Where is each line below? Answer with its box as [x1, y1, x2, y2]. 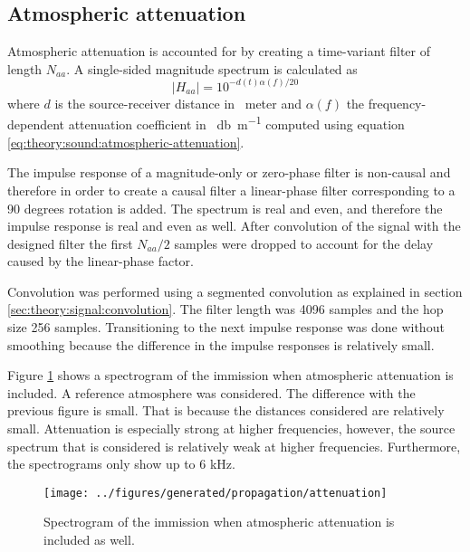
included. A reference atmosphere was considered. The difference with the [7, 383, 416, 402]
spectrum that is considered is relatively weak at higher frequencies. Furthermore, [7, 436, 461, 455]
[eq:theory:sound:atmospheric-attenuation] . [7, 132, 245, 151]
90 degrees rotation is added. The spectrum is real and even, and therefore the [7, 198, 443, 217]
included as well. [43, 530, 135, 549]
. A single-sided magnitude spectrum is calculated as [66, 59, 358, 78]
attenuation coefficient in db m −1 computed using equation [68, 112, 405, 134]
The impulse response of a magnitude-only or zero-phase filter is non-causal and [7, 163, 451, 182]
